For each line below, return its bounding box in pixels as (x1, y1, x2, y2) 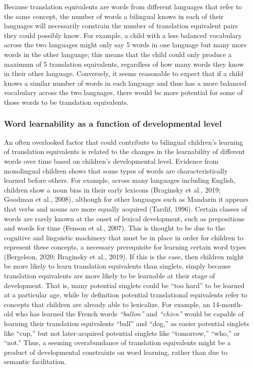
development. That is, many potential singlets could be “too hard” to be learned (4, 280, 245, 290)
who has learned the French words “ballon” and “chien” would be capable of (15, 309, 244, 319)
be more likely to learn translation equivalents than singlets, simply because (4, 261, 231, 271)
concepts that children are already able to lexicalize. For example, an (4, 299, 210, 309)
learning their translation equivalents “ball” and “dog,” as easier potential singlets (4, 318, 249, 329)
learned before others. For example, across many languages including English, (4, 175, 236, 185)
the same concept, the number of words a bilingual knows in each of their (4, 11, 224, 21)
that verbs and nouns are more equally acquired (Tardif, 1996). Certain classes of (4, 203, 247, 213)
